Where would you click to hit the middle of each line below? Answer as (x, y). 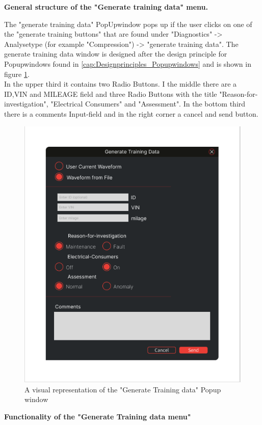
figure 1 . (17, 74)
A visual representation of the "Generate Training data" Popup (123, 389)
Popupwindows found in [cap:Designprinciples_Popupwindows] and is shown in (128, 63)
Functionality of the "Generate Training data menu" (98, 416)
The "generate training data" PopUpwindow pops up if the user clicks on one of (128, 24)
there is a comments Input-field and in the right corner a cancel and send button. (131, 113)
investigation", (26, 104)
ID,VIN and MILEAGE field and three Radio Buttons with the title (111, 94)
